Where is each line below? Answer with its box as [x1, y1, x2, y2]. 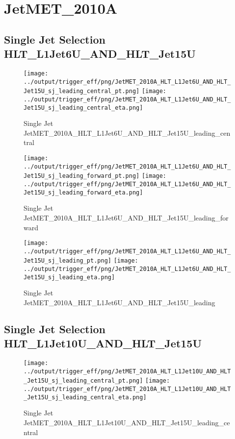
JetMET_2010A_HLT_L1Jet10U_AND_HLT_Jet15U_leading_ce [24, 417, 230, 428]
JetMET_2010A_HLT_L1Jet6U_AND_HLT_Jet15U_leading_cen [24, 127, 231, 138]
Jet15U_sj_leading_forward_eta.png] [24, 189, 143, 196]
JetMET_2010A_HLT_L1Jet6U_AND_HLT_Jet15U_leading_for [24, 212, 229, 222]
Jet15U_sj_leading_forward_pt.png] [24, 172, 140, 180]
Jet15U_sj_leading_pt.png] [24, 257, 111, 265]
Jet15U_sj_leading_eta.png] [24, 273, 115, 281]
